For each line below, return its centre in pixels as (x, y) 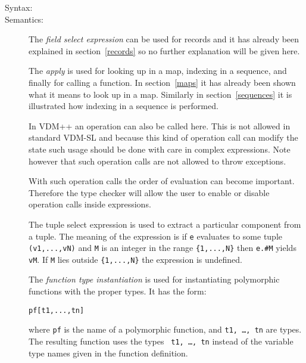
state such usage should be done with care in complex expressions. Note (160, 149)
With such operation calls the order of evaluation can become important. (162, 181)
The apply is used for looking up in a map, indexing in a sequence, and (158, 71)
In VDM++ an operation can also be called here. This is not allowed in (160, 125)
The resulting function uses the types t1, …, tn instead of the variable (161, 341)
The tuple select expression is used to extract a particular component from (165, 224)
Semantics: (24, 19)
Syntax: (19, 7)
